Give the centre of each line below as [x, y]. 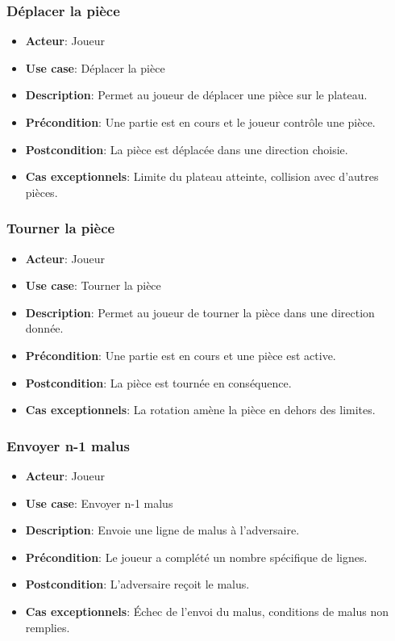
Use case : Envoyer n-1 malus [99, 503]
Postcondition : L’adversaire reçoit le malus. [137, 584]
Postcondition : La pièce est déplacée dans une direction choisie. [187, 149]
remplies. [48, 627]
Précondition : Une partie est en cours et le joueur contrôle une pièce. [200, 122]
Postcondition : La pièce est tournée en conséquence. [158, 382]
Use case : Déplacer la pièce [95, 67]
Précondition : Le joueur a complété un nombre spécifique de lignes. [196, 557]
